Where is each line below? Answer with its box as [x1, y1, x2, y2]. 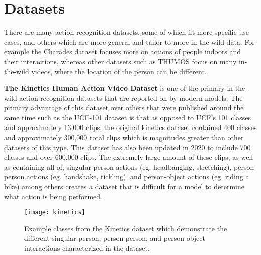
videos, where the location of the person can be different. [31, 66, 207, 76]
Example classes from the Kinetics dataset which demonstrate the [24, 223, 227, 233]
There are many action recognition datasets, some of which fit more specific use [4, 27, 249, 37]
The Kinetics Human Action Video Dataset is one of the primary [4, 83, 225, 93]
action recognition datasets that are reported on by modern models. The [19, 92, 243, 103]
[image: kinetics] [24, 209, 85, 216]
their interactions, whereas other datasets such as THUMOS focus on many [4, 56, 237, 66]
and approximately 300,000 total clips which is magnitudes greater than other [4, 132, 244, 143]
